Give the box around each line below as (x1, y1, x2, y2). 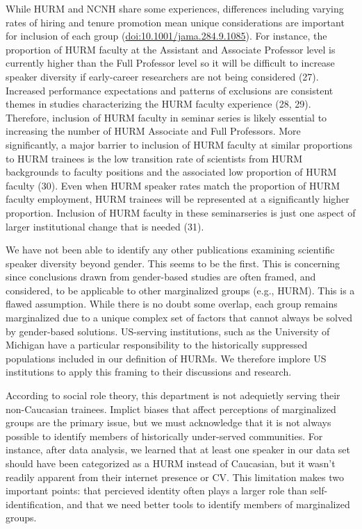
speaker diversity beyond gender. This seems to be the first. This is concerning (6, 255, 340, 270)
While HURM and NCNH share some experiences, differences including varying (6, 1, 344, 15)
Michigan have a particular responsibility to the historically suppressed (6, 337, 308, 352)
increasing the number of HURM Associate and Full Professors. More (6, 124, 301, 138)
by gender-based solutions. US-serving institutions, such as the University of (6, 324, 330, 338)
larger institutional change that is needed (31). (6, 219, 204, 233)
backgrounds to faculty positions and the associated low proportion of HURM (6, 165, 337, 179)
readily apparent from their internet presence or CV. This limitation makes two (6, 469, 344, 484)
